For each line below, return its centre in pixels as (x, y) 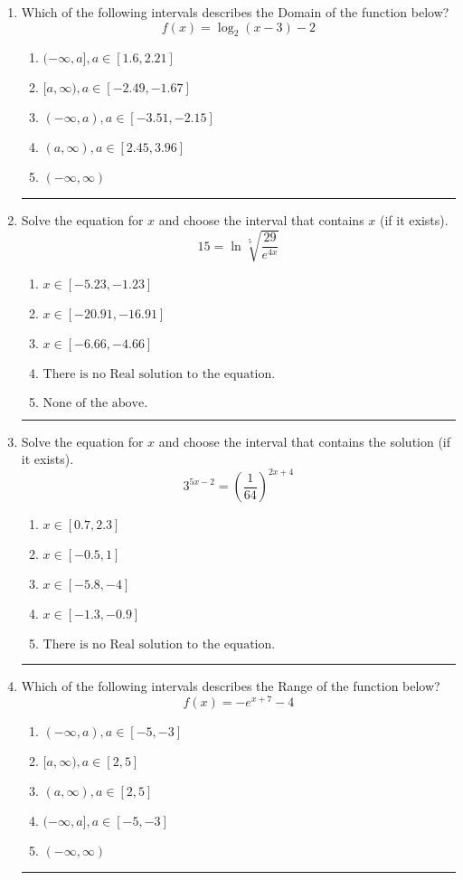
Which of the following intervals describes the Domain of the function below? (235, 12)
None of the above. (95, 403)
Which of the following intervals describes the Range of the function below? (231, 686)
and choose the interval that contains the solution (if (305, 441)
